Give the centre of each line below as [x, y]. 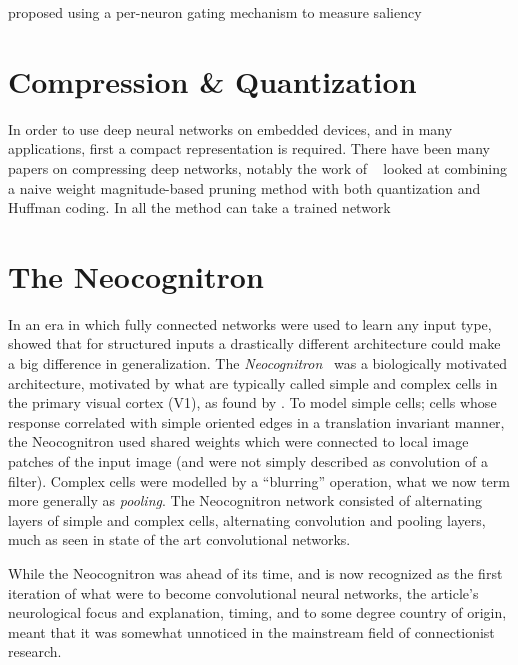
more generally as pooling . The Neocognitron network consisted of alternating [245, 500]
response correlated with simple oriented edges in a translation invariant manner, [256, 421]
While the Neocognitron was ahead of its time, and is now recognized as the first [255, 572]
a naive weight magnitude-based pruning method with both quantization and [244, 187]
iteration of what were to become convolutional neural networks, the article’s [243, 592]
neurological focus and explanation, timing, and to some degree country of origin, [257, 612]
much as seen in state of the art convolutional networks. [179, 539]
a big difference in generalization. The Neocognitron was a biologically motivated [258, 363]
